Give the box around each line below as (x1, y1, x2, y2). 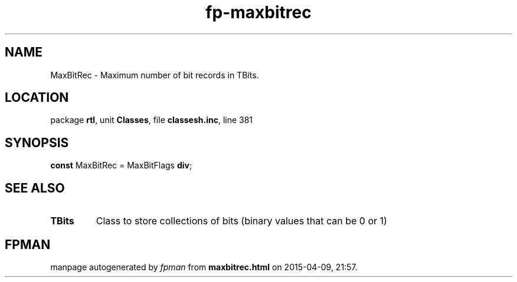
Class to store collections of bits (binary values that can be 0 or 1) (96, 215, 387, 227)
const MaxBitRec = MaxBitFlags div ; (50, 160, 192, 171)
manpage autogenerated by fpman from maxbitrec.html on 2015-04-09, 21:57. (50, 261, 358, 272)
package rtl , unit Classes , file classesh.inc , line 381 (50, 115, 253, 125)
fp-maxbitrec (205, 2, 312, 22)
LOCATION (5, 90, 69, 105)
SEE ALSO (5, 180, 65, 195)
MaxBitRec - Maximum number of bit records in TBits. (50, 69, 259, 80)
